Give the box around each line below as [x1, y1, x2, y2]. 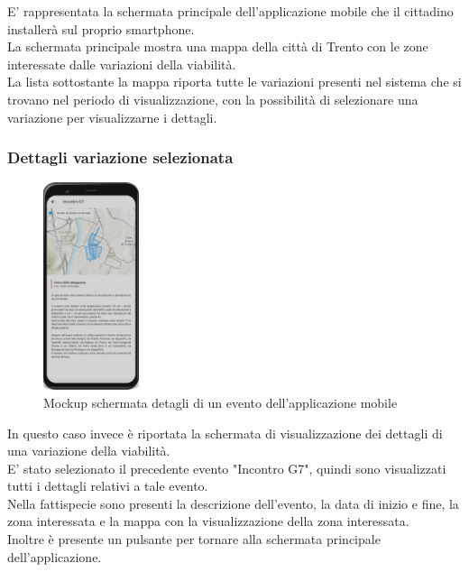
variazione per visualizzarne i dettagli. [7, 107, 217, 126]
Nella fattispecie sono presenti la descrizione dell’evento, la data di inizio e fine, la [7, 494, 459, 512]
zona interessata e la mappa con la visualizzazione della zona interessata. [7, 512, 409, 530]
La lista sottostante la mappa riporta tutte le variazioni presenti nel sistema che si [7, 72, 462, 91]
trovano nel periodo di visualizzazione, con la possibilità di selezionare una [7, 89, 418, 108]
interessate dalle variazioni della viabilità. [7, 54, 236, 73]
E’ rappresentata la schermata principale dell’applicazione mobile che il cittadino [7, 2, 454, 20]
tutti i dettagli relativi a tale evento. [7, 476, 208, 495]
